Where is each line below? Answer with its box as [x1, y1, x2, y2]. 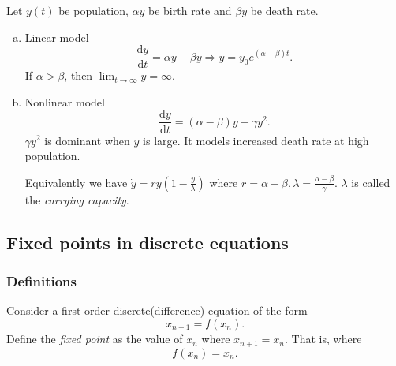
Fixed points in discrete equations [6, 230, 289, 254]
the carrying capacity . [24, 191, 129, 207]
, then [64, 67, 93, 84]
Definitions [6, 271, 77, 290]
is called [351, 174, 390, 190]
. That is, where [285, 331, 362, 347]
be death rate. [250, 2, 319, 18]
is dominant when [44, 132, 130, 148]
